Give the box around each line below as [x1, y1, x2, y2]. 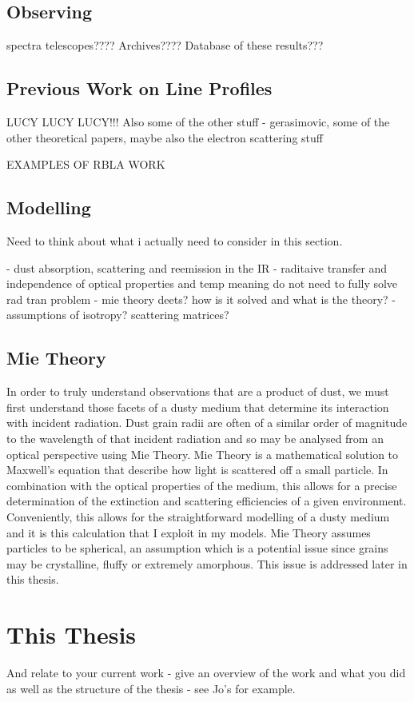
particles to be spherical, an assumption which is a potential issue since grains [6, 540, 388, 556]
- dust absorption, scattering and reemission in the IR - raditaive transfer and [6, 259, 388, 276]
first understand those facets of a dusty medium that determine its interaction [6, 398, 389, 415]
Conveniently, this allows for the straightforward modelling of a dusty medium [6, 508, 390, 525]
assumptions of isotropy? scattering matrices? [6, 306, 229, 323]
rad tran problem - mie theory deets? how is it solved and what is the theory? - [6, 290, 396, 307]
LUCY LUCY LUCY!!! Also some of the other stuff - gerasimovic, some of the [6, 114, 390, 130]
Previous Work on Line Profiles [6, 76, 273, 101]
